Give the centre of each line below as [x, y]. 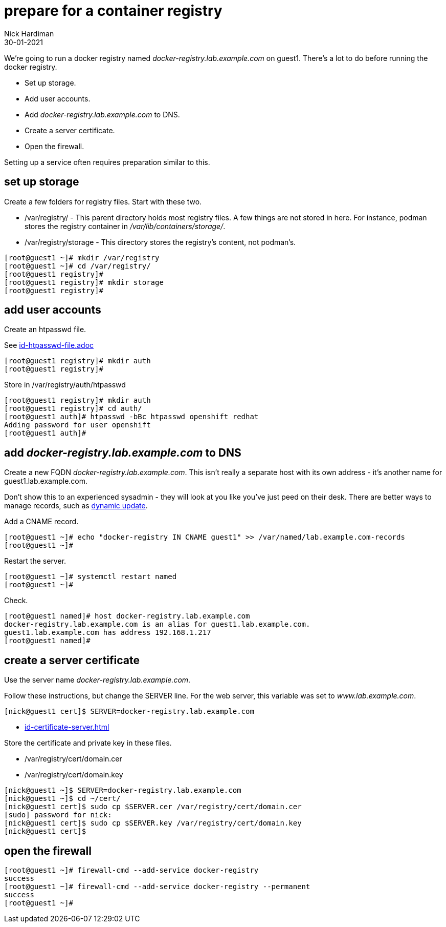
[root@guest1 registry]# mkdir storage [84, 282]
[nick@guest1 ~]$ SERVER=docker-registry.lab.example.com [123, 790]
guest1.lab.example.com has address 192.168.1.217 [108, 633]
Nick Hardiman [29, 33]
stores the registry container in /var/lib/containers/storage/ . [125, 226]
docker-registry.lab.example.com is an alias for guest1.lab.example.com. [157, 624]
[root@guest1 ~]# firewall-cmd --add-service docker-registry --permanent [157, 886]
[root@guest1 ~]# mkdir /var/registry [82, 257]
